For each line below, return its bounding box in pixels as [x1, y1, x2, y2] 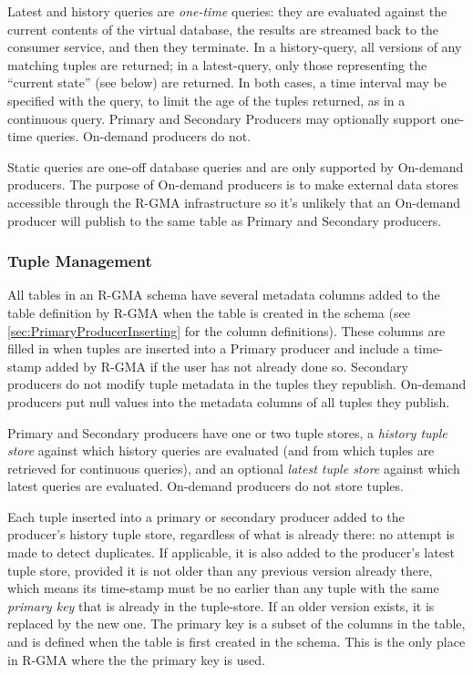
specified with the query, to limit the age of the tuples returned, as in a [7, 90, 406, 109]
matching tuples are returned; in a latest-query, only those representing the [7, 55, 427, 74]
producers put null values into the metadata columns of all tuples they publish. [7, 392, 450, 411]
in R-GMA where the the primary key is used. [7, 649, 265, 669]
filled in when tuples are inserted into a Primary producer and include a [7, 339, 410, 358]
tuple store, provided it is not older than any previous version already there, [7, 560, 433, 579]
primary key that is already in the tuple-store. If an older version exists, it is [7, 596, 435, 615]
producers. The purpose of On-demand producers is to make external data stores [7, 175, 459, 194]
